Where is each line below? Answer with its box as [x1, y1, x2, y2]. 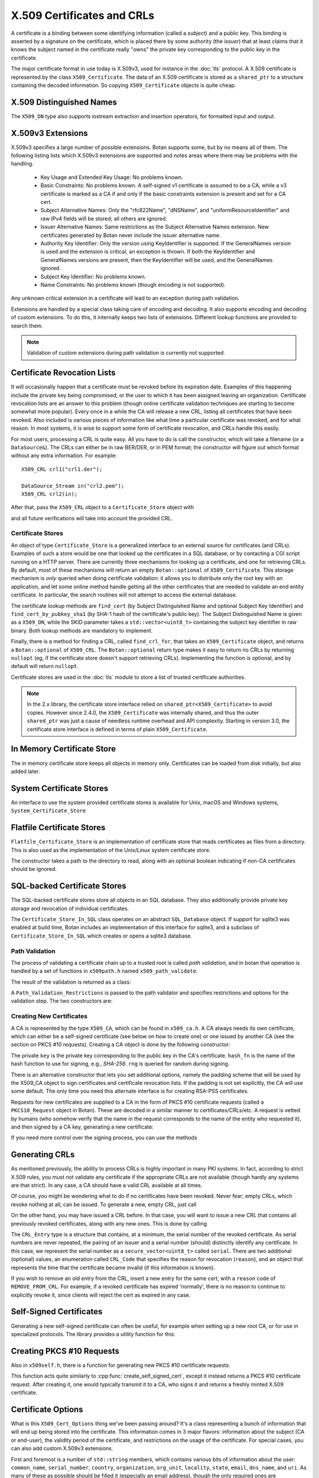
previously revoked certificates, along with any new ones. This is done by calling [11, 1220, 207, 1227]
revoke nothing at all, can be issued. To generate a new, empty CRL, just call [11, 1201, 197, 1208]
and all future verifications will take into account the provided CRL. [11, 514, 173, 521]
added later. [11, 767, 40, 774]
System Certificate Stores [11, 783, 109, 793]
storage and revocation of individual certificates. [11, 905, 129, 912]
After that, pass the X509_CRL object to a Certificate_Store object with [11, 504, 194, 511]
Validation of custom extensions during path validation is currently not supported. [27, 349, 226, 356]
